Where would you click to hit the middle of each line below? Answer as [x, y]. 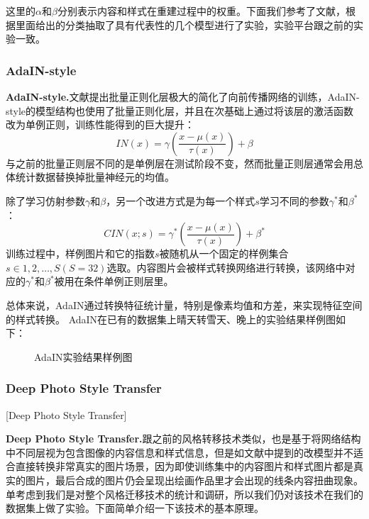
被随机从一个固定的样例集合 [224, 253]
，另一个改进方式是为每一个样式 [181, 200]
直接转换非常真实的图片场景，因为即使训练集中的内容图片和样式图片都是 [184, 466]
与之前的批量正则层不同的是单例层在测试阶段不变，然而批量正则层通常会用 [180, 163]
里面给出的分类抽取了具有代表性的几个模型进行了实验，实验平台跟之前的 [184, 24]
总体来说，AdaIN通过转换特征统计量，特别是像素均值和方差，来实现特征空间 [184, 305]
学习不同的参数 [294, 200]
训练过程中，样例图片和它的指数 [80, 253]
